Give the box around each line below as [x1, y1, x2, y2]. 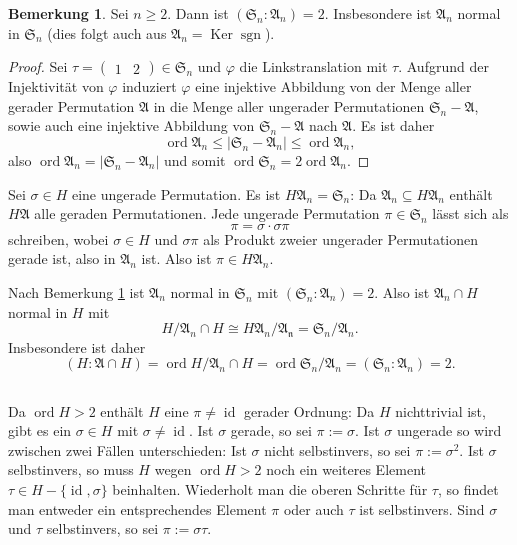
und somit [164, 149, 226, 170]
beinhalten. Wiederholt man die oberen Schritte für [112, 478, 428, 499]
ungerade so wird [396, 420, 502, 441]
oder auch [283, 498, 344, 519]
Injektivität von [8, 76, 104, 97]
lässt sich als [432, 203, 509, 224]
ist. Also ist [141, 248, 212, 269]
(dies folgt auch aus [47, 22, 167, 43]
